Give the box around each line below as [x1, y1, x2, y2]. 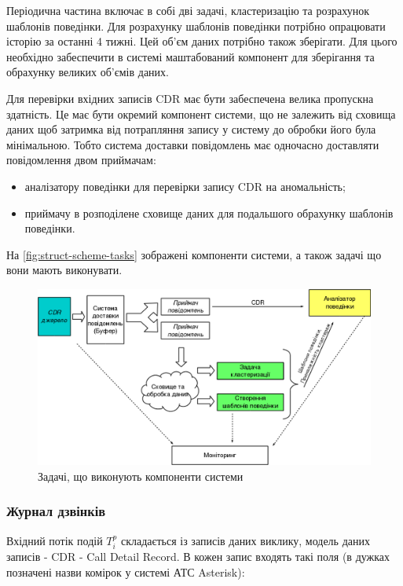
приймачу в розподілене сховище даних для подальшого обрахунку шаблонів [24, 204, 394, 221]
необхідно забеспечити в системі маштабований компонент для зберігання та [6, 48, 375, 64]
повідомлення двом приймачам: [6, 152, 156, 168]
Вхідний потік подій [6, 532, 103, 548]
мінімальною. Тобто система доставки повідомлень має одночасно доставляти [6, 136, 379, 152]
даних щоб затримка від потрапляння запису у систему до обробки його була [6, 121, 376, 137]
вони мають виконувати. [6, 262, 123, 278]
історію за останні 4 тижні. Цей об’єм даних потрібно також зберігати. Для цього [6, 33, 398, 49]
